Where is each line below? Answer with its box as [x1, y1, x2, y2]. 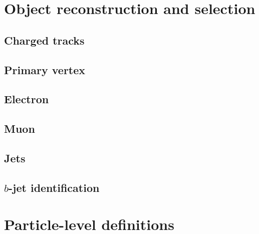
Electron [4, 91, 49, 107]
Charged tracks [4, 32, 85, 48]
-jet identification [9, 179, 100, 195]
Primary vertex [4, 62, 86, 77]
